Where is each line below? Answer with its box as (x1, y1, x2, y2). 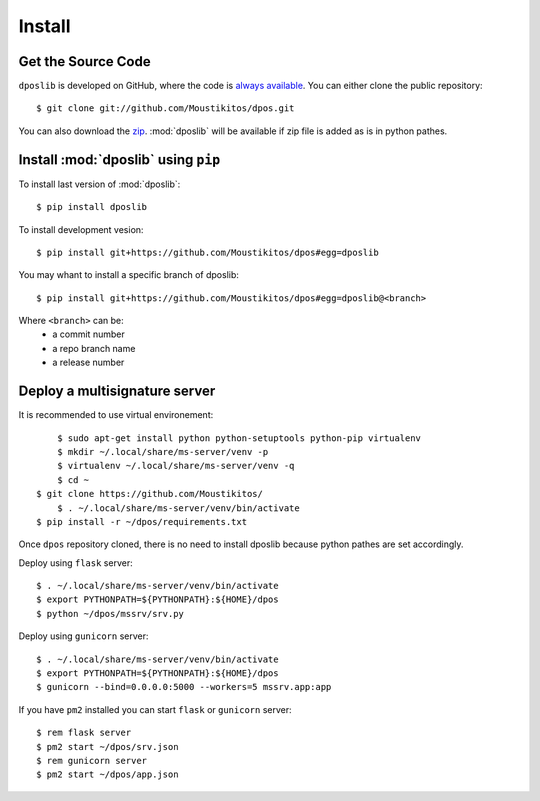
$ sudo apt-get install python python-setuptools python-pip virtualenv (56, 432, 422, 444)
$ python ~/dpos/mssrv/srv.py (36, 608, 185, 619)
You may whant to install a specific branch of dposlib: (18, 269, 240, 281)
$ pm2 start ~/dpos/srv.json (36, 741, 179, 752)
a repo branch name (52, 342, 136, 354)
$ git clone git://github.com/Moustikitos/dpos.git (36, 103, 295, 114)
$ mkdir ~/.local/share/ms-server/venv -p (56, 446, 269, 457)
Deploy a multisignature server (18, 383, 216, 400)
